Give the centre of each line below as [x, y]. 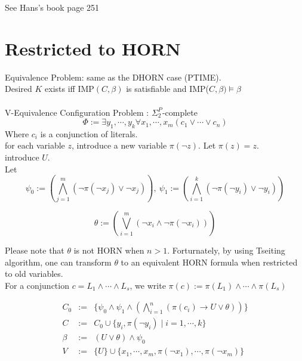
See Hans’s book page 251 [52, 7]
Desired [19, 89]
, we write [148, 285]
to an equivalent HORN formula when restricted [209, 262]
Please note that [35, 250]
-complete [180, 112]
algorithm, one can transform [58, 262]
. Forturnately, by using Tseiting [226, 250]
